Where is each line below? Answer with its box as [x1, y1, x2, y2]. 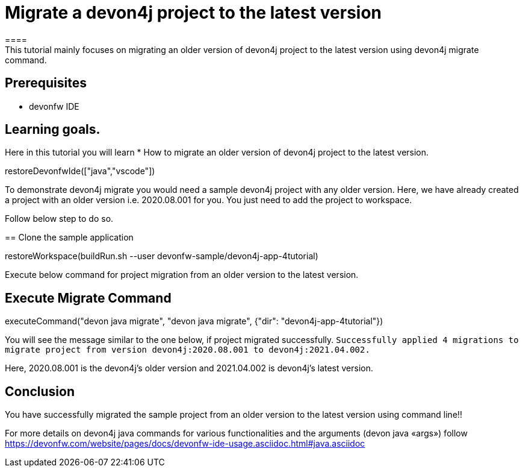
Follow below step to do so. [5, 213, 114, 224]
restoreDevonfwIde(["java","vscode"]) [5, 166, 155, 177]
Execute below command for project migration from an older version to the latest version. [5, 269, 359, 280]
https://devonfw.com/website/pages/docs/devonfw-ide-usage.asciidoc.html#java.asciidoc [5, 438, 365, 449]
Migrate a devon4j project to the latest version [5, 2, 382, 23]
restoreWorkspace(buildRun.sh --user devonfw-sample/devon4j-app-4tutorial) [5, 251, 318, 262]
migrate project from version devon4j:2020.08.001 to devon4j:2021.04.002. [5, 345, 370, 355]
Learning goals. [5, 122, 101, 137]
